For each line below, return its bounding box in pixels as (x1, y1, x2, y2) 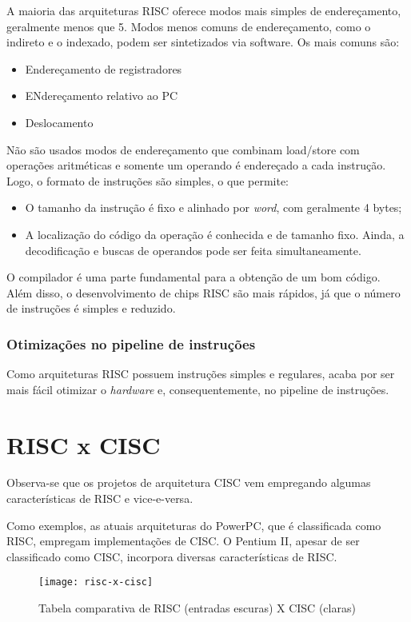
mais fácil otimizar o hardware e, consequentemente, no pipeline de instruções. (6, 381, 389, 397)
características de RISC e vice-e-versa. (6, 490, 194, 507)
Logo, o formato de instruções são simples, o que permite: (6, 172, 289, 189)
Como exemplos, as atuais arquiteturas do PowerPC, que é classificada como (6, 516, 381, 533)
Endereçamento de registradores (25, 60, 182, 77)
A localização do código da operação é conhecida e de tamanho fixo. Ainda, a (25, 225, 405, 242)
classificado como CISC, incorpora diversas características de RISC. (6, 548, 337, 564)
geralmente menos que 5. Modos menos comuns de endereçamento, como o (6, 18, 371, 34)
